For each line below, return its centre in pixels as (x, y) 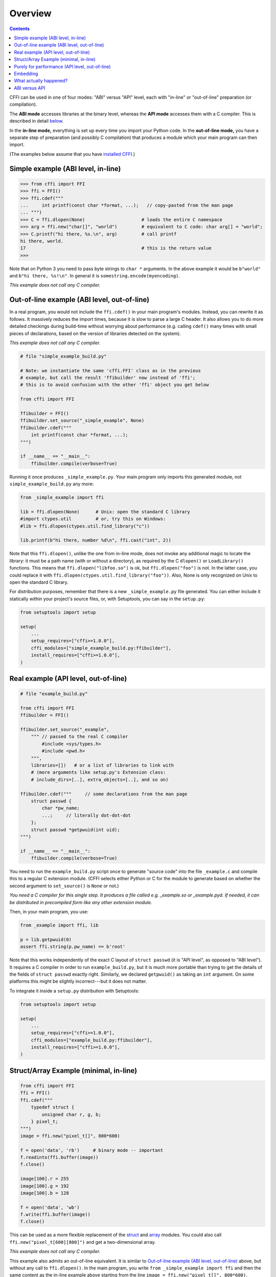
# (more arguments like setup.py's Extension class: (98, 772)
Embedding (26, 74)
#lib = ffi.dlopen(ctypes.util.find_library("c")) (85, 526)
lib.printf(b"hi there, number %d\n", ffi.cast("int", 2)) (96, 540)
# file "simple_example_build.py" (63, 356)
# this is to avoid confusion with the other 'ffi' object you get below (114, 385)
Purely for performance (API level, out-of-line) (62, 66)
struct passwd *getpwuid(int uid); (75, 830)
